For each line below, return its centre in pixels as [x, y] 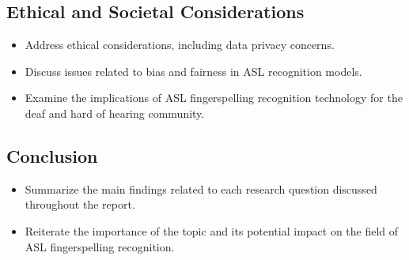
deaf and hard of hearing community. [115, 113]
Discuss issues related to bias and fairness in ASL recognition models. [193, 71]
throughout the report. [80, 204]
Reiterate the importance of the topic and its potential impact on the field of [212, 230]
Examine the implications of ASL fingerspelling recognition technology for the [214, 98]
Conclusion [52, 155]
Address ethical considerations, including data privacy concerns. [180, 45]
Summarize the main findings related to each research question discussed [201, 188]
